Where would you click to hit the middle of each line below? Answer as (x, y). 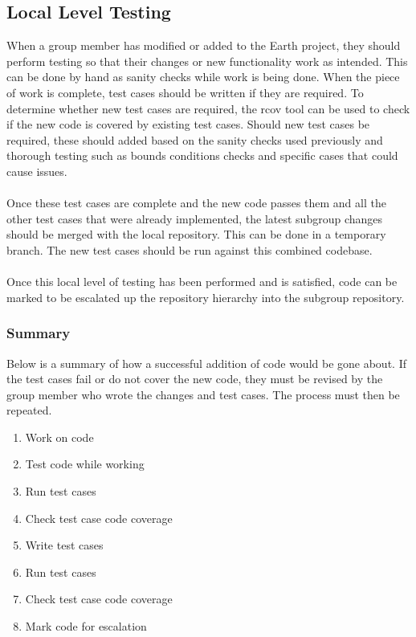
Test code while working (85, 464)
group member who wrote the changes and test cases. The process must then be (203, 394)
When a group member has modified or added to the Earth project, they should (204, 45)
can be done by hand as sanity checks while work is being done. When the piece (203, 77)
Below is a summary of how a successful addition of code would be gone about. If (206, 363)
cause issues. (37, 171)
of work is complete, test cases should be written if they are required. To (185, 92)
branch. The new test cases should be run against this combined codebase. (190, 249)
